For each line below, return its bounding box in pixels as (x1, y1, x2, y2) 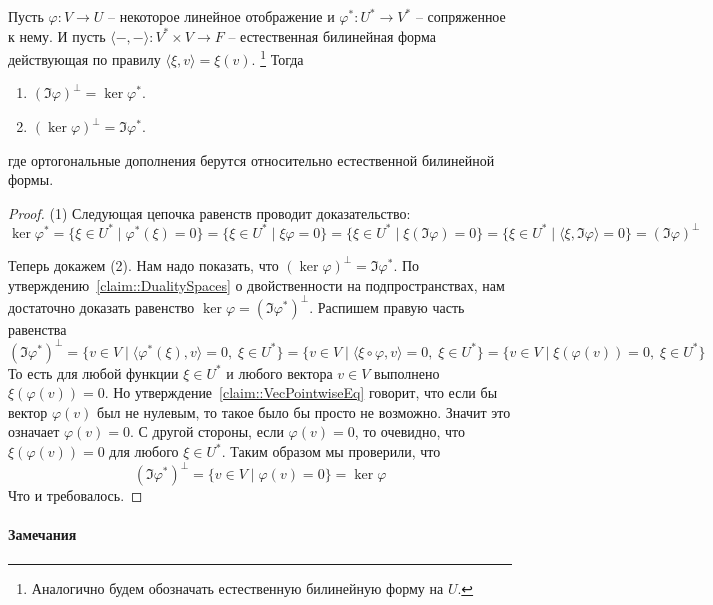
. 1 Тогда (251, 46, 304, 69)
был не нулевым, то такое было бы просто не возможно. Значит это (97, 401, 511, 422)
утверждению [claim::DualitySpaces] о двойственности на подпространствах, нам (8, 274, 505, 295)
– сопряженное (415, 6, 506, 26)
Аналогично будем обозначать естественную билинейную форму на (31, 577, 444, 598)
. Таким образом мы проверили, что (221, 441, 441, 462)
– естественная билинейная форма (228, 25, 436, 46)
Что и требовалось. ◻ (8, 485, 143, 506)
